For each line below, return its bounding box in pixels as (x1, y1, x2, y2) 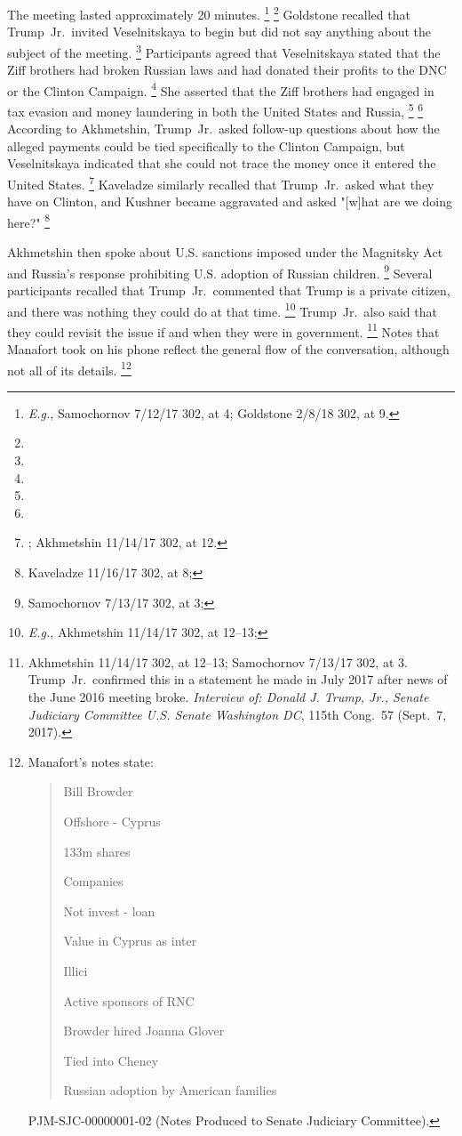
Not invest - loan (63, 901, 155, 920)
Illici (63, 961, 88, 979)
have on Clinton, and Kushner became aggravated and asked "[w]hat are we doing (7, 192, 452, 211)
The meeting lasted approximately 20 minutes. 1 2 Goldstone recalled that (7, 3, 410, 23)
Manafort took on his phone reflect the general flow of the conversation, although (7, 340, 450, 358)
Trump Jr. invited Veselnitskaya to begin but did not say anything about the (7, 22, 431, 41)
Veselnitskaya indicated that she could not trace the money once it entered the (7, 154, 436, 173)
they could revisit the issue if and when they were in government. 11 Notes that (7, 319, 440, 341)
